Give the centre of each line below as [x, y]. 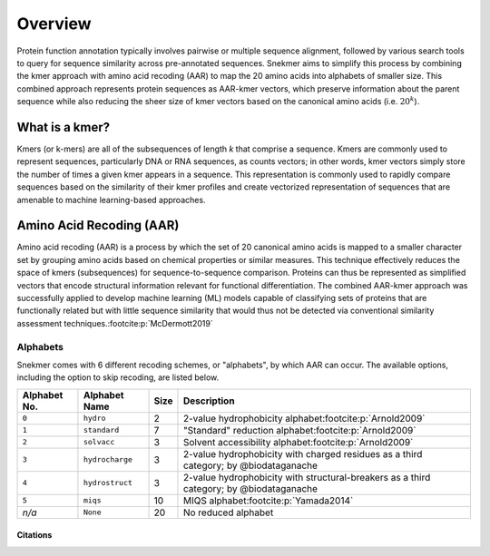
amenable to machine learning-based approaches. [111, 200]
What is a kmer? [64, 127]
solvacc [99, 442]
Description [209, 401]
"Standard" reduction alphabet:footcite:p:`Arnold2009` [299, 430]
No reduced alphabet [228, 512]
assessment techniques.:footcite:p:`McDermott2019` [115, 323]
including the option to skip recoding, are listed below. [118, 377]
